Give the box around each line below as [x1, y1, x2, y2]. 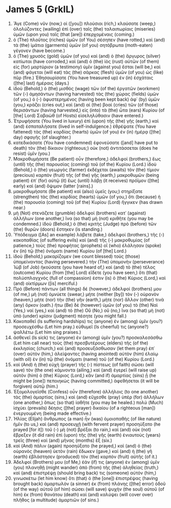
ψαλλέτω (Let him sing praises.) [13, 329, 82, 335]
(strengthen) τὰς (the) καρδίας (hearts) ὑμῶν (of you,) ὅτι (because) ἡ [13, 194, 161, 200]
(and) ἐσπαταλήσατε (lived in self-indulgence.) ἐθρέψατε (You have [13, 123, 156, 129]
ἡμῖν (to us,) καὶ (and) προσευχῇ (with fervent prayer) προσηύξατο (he [13, 421, 161, 427]
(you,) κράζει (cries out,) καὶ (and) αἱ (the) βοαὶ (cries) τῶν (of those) [13, 101, 158, 108]
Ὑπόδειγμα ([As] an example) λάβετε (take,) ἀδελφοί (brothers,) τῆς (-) [13, 231, 164, 237]
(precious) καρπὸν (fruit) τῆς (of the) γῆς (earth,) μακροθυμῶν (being [13, 172, 159, 178]
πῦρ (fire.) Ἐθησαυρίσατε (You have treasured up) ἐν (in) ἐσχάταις [13, 74, 154, 81]
